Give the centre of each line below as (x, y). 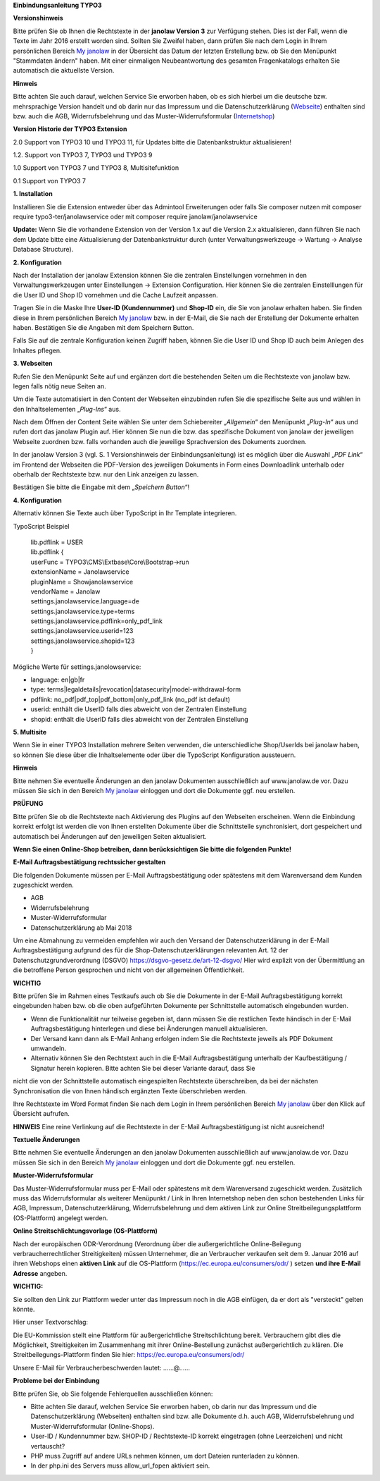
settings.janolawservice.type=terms (83, 611)
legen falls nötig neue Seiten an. (59, 386)
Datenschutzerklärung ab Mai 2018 (81, 928)
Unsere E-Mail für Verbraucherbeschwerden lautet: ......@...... (101, 1368)
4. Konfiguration (38, 500)
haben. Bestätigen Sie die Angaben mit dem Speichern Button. (103, 327)
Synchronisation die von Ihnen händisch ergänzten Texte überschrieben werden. (130, 1091)
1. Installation (33, 194)
